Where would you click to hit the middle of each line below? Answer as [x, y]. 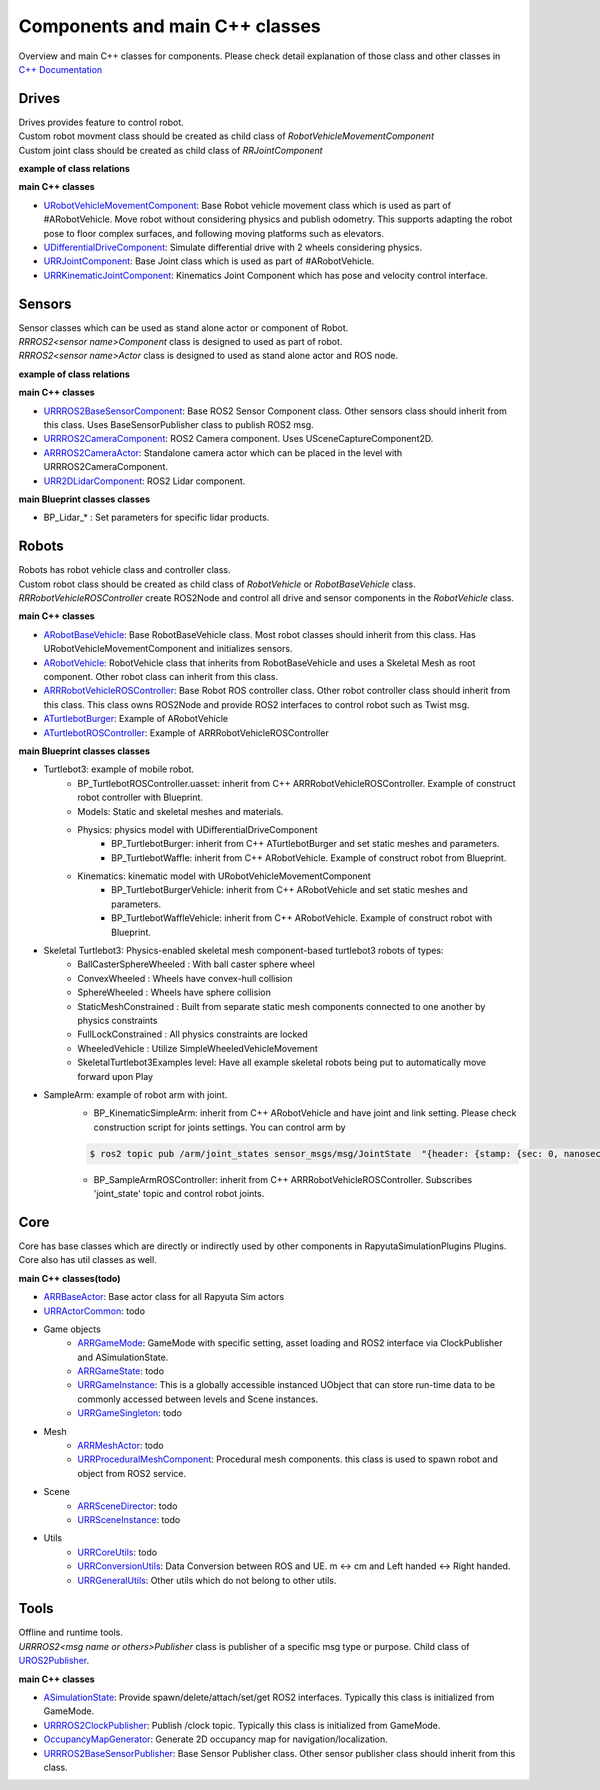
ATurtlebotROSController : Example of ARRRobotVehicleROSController [186, 732]
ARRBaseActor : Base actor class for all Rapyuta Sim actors [164, 1297]
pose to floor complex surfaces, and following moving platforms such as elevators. [214, 233]
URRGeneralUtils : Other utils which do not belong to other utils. [207, 1580]
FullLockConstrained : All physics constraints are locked [193, 1034]
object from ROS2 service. [132, 1473]
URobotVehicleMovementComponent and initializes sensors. [168, 649]
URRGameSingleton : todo [129, 1413]
